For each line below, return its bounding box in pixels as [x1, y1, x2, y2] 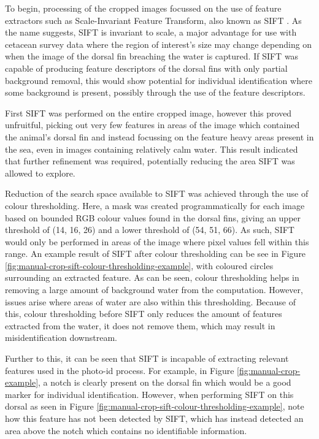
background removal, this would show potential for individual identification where [5, 74, 312, 86]
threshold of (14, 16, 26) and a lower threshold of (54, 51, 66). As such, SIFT [5, 223, 294, 236]
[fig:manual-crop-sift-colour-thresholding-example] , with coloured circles [5, 259, 274, 272]
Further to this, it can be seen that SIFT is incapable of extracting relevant [5, 352, 289, 365]
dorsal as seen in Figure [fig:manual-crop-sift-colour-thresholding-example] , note [5, 400, 304, 413]
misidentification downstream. [5, 331, 117, 344]
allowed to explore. [5, 166, 75, 179]
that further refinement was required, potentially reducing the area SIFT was [5, 155, 295, 167]
